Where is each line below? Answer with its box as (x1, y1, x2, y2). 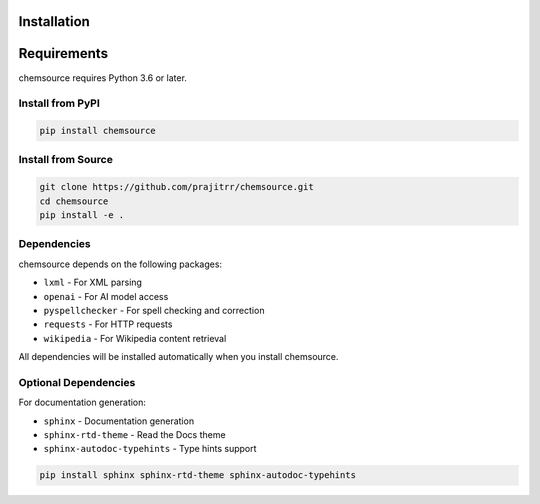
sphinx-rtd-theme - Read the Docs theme (43, 429, 226, 440)
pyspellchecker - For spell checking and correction (43, 304, 265, 316)
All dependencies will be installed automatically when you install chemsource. (18, 351, 339, 363)
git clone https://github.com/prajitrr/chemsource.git (39, 181, 314, 193)
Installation (18, 13, 90, 30)
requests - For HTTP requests (43, 318, 173, 330)
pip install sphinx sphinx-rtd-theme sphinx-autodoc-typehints (39, 470, 357, 481)
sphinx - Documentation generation (43, 415, 195, 427)
